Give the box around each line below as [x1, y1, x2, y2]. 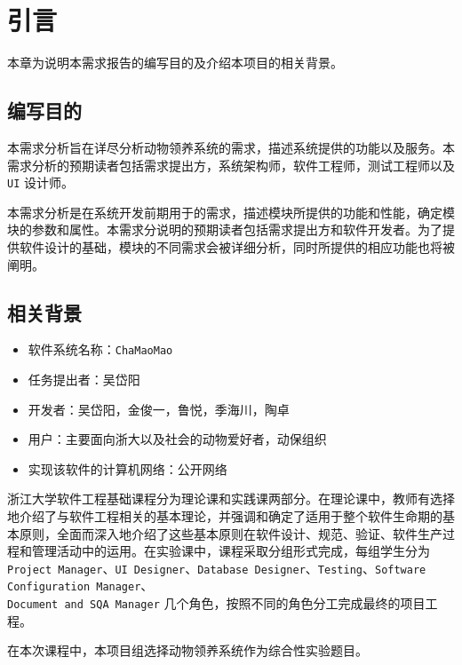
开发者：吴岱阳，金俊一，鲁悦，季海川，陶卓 [28, 400, 290, 418]
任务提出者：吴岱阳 [28, 370, 140, 388]
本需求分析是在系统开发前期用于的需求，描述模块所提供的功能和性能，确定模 [7, 202, 455, 221]
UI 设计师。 [7, 173, 74, 192]
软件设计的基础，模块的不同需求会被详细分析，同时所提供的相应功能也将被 [19, 237, 455, 256]
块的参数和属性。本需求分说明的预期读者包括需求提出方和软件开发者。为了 [7, 220, 442, 239]
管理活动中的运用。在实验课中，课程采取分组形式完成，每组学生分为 [31, 542, 430, 560]
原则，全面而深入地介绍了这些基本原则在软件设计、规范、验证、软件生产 [19, 524, 442, 542]
